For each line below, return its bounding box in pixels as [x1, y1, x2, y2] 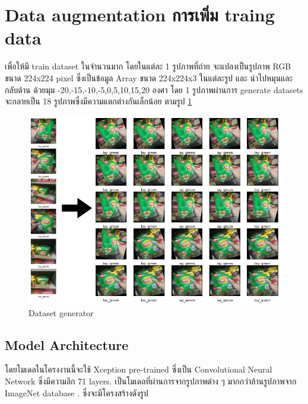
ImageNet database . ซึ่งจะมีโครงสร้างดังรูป [5, 386, 148, 399]
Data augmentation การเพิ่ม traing [5, 2, 275, 27]
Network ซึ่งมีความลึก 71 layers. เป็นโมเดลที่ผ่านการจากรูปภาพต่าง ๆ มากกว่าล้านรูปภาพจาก [5, 375, 297, 387]
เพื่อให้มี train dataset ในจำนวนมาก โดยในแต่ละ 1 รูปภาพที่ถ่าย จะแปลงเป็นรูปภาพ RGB [5, 60, 291, 72]
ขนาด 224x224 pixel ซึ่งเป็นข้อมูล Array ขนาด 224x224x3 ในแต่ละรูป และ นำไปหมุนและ [5, 71, 293, 84]
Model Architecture [5, 335, 129, 354]
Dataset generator [28, 306, 94, 319]
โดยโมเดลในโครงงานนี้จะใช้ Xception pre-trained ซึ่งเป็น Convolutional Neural [5, 363, 272, 376]
